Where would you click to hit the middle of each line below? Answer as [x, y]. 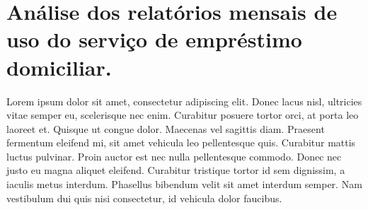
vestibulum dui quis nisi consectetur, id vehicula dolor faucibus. [144, 198]
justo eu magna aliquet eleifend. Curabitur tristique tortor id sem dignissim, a [176, 170]
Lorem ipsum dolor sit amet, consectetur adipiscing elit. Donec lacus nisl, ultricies [184, 101]
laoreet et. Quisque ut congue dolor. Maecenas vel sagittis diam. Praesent [166, 128]
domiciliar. [59, 67]
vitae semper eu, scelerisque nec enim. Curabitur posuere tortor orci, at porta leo [183, 115]
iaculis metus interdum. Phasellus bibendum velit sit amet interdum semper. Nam [184, 184]
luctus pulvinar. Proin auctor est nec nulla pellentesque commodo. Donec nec [174, 156]
